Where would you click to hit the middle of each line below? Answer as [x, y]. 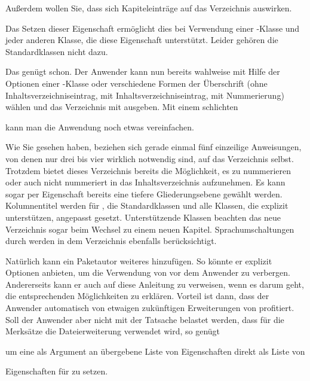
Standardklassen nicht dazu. [57, 51]
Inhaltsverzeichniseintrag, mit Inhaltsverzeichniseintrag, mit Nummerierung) [145, 95]
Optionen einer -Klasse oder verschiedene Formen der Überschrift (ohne [136, 83]
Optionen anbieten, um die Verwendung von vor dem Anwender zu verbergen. [148, 272]
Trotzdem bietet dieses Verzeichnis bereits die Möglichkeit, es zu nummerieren [148, 170]
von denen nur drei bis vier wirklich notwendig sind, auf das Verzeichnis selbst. [150, 158]
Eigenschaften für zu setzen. [57, 371]
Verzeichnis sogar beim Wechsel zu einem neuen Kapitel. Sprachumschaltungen [150, 229]
